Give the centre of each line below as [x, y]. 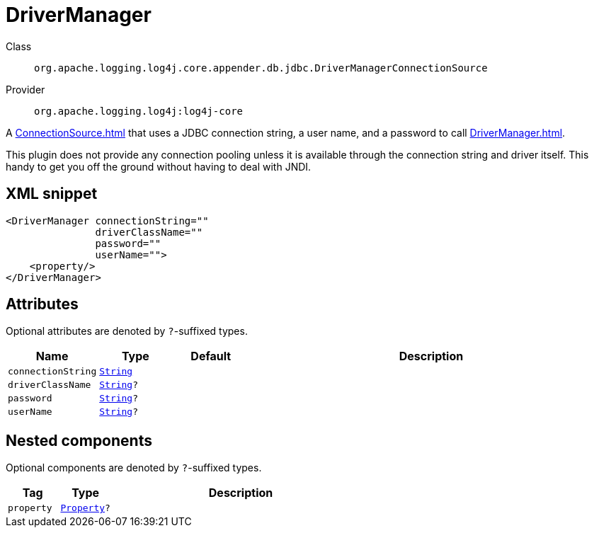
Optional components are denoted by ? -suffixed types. [134, 468]
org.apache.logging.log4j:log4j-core [139, 111]
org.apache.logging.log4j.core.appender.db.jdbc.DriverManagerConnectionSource [261, 68]
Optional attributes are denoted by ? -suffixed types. [127, 331]
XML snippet [52, 194]
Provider [25, 89]
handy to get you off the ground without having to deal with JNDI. [159, 166]
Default [211, 356]
